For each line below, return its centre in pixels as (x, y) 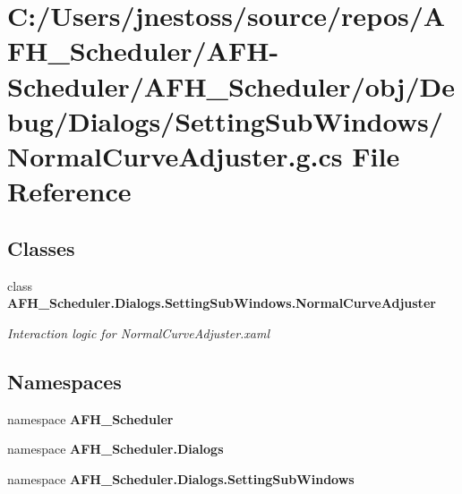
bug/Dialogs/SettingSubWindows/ (225, 120)
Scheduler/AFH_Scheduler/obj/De (231, 85)
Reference (69, 191)
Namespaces (64, 381)
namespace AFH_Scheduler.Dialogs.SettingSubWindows (181, 478)
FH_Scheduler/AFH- (143, 51)
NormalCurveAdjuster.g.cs (175, 155)
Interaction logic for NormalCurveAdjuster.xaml (139, 332)
